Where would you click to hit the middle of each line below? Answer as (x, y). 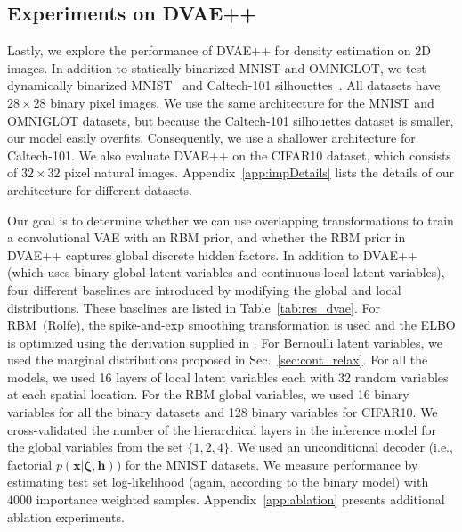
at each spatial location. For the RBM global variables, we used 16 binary (208, 394)
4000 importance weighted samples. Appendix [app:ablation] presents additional (226, 499)
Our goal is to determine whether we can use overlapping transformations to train (231, 220)
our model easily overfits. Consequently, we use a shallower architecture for (211, 138)
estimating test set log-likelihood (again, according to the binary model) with (218, 482)
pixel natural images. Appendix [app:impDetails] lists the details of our (259, 172)
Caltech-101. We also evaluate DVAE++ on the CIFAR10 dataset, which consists (229, 155)
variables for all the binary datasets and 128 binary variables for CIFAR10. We (223, 412)
